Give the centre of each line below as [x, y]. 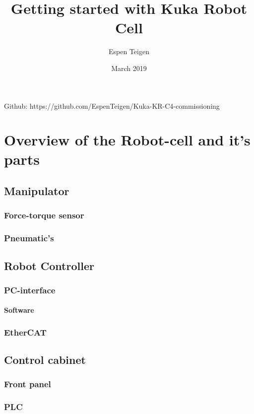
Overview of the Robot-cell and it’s [127, 140]
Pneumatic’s [29, 238]
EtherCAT [25, 332]
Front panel [28, 384]
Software [19, 310]
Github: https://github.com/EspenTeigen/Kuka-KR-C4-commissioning [112, 105]
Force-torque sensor [44, 215]
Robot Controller [49, 265]
